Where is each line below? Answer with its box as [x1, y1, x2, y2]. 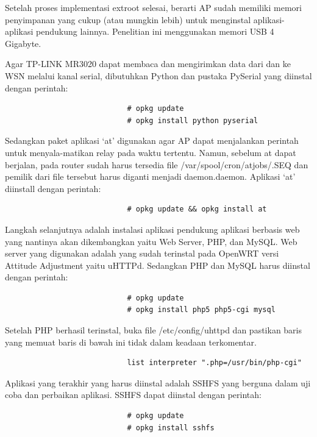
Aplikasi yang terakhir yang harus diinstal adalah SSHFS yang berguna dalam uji [5, 376, 311, 389]
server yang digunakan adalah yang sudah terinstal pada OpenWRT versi [5, 247, 279, 260]
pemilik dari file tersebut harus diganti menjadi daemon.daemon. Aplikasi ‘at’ [5, 170, 296, 183]
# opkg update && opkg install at [127, 205, 267, 214]
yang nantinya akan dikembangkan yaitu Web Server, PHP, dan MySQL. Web [5, 235, 297, 247]
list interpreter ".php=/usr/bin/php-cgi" [127, 358, 302, 368]
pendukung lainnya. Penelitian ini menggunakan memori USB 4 [36, 25, 274, 38]
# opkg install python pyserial [127, 116, 258, 125]
